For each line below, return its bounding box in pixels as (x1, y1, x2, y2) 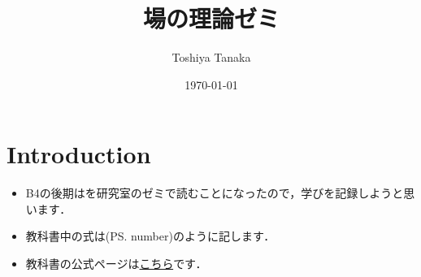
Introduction (7, 137, 151, 171)
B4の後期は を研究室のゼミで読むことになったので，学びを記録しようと (25, 184, 404, 201)
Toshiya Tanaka (171, 49, 251, 66)
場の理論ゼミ (142, 2, 280, 35)
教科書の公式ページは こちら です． (25, 255, 207, 272)
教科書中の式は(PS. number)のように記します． (25, 227, 276, 245)
